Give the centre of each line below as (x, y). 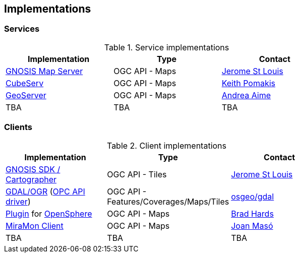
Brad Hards (252, 213)
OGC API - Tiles (137, 174)
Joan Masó (252, 226)
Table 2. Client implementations (167, 145)
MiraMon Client (35, 226)
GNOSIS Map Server (44, 71)
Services (22, 29)
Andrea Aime (246, 95)
